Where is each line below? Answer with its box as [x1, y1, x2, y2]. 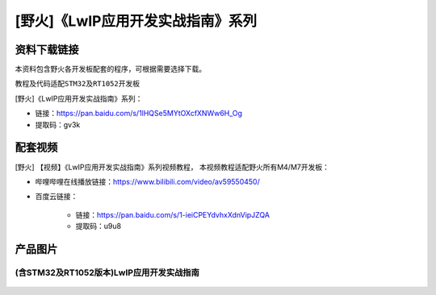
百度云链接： [35, 192, 78, 202]
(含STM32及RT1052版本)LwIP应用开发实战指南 [15, 267, 199, 278]
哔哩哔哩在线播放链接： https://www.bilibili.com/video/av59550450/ [35, 177, 260, 186]
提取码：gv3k [35, 119, 81, 129]
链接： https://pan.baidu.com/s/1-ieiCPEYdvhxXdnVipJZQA [75, 210, 270, 219]
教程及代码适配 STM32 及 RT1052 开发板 [15, 79, 140, 89]
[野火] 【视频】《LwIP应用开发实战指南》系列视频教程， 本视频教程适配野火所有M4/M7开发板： [15, 162, 330, 172]
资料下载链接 [15, 43, 79, 56]
